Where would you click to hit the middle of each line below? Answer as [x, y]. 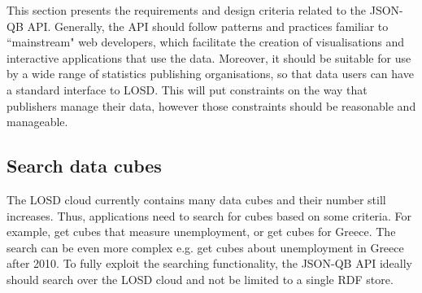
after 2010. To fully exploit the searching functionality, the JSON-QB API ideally [209, 263]
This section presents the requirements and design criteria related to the [187, 10]
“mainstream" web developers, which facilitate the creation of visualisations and [206, 42]
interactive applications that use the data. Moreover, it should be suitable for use [209, 57]
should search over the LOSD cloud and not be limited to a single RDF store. [200, 279]
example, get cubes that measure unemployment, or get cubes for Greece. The [201, 232]
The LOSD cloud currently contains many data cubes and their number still [196, 199]
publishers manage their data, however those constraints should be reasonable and [211, 105]
